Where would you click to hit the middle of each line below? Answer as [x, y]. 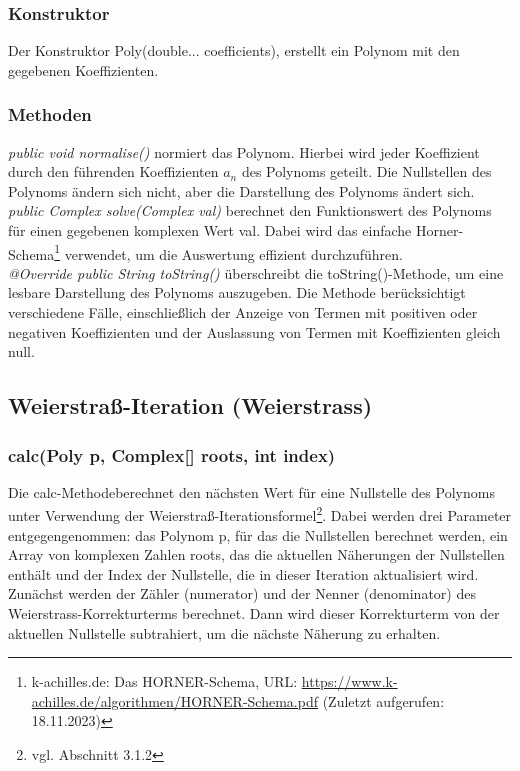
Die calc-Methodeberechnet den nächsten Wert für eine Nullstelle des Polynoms [251, 491]
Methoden [50, 114]
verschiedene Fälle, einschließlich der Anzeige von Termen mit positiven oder [243, 312]
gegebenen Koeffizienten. [83, 69]
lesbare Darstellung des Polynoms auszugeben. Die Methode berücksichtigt [237, 292]
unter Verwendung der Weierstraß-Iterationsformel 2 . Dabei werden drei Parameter [260, 514]
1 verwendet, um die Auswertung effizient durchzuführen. [228, 252]
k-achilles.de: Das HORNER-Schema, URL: [164, 681]
